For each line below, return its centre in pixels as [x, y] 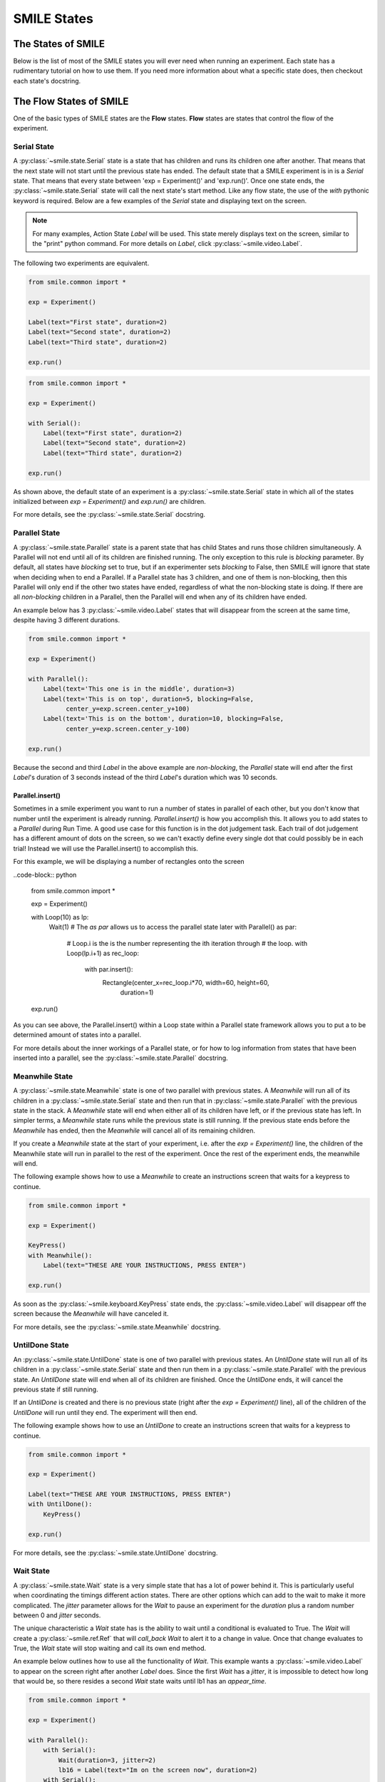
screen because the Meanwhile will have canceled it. [91, 1314]
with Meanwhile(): [60, 1255]
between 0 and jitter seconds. [57, 1615]
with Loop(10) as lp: [60, 917]
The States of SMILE [59, 44]
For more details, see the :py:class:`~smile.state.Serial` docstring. [109, 515]
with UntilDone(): [60, 1504]
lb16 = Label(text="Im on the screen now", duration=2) [158, 1770]
